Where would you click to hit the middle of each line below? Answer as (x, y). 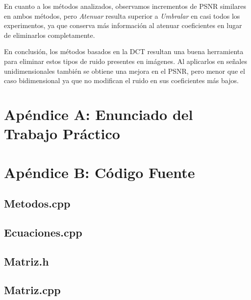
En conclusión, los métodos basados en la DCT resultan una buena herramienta (124, 51)
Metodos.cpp (37, 203)
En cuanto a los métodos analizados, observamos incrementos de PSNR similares (125, 6)
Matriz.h (26, 261)
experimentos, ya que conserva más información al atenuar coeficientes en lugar (123, 25)
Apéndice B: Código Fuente (100, 172)
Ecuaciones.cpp (43, 232)
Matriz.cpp (32, 290)
